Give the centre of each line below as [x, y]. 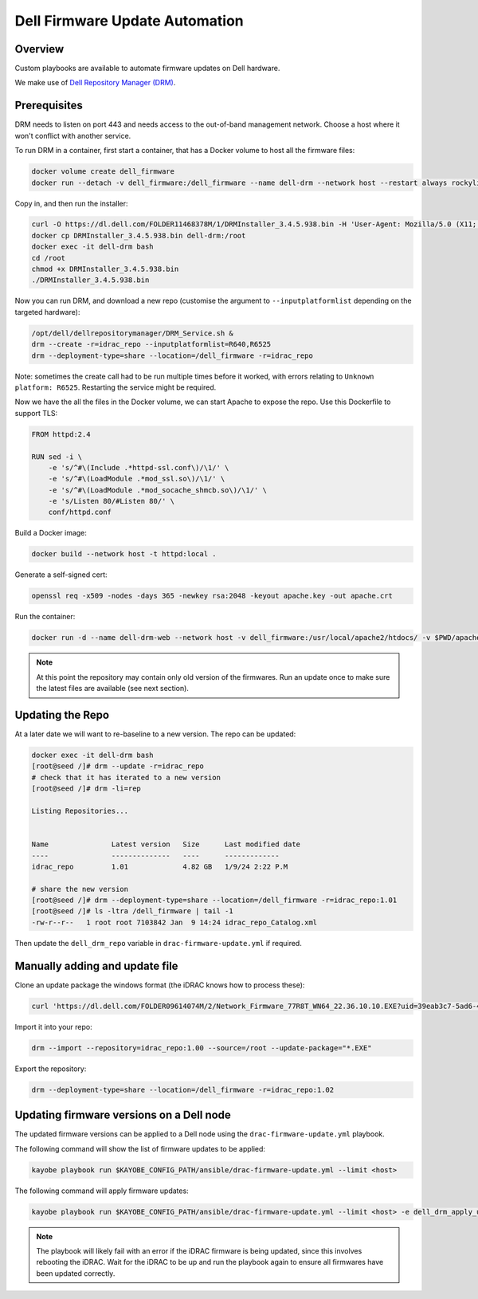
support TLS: [36, 413]
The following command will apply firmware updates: [102, 1191]
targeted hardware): [47, 312]
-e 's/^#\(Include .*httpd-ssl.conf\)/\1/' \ [139, 467]
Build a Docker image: [51, 533]
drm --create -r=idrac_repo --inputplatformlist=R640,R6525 [151, 344]
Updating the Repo [62, 714]
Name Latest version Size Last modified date [166, 844]
